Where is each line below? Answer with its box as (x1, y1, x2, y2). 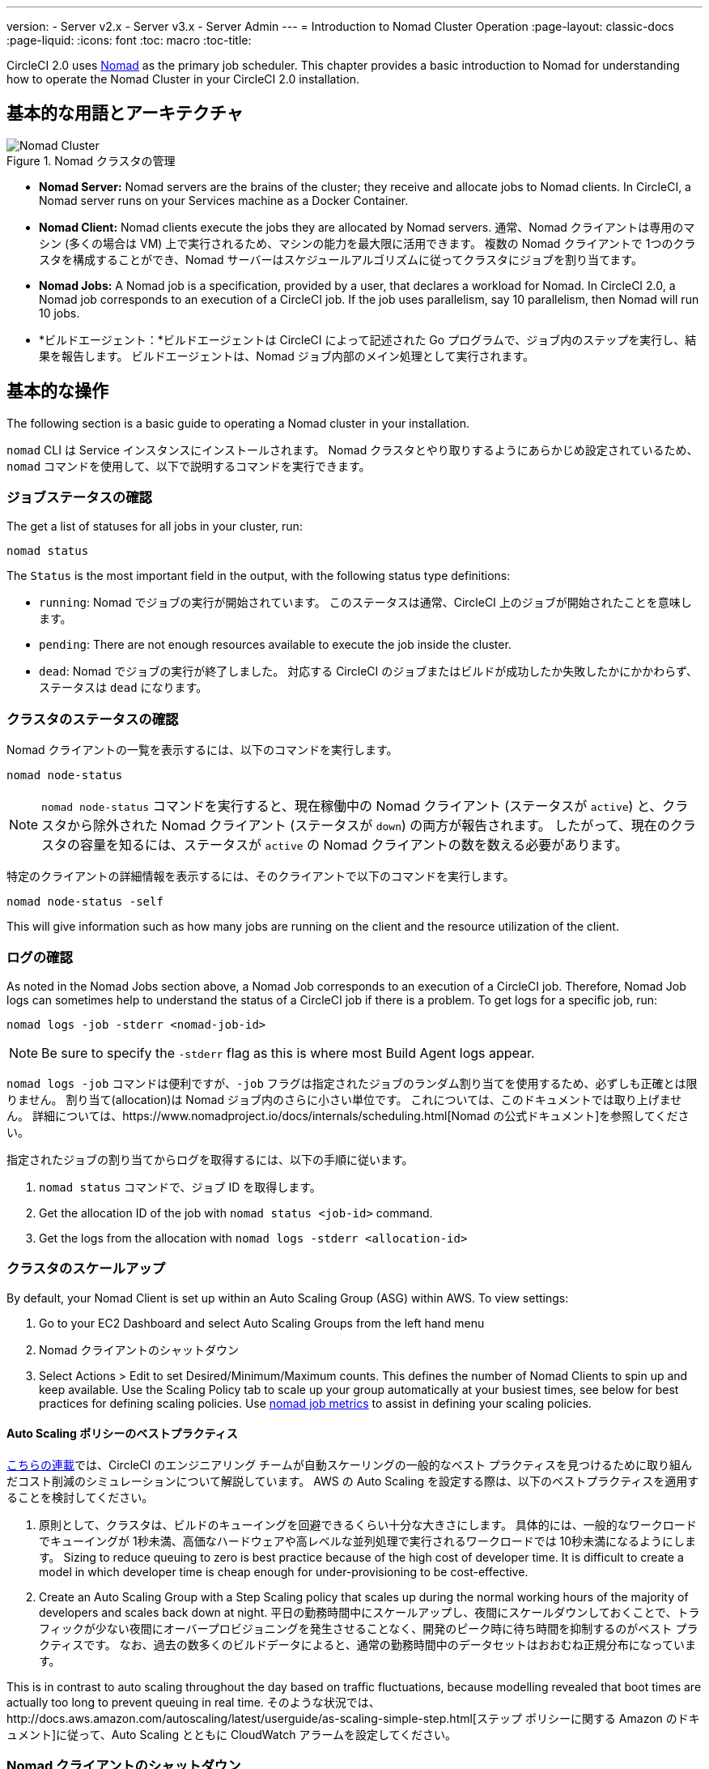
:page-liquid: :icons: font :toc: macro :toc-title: (6, 33, 252, 47)
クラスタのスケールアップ (6, 1260, 165, 1277)
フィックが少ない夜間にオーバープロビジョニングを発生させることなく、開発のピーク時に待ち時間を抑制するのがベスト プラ (39, 1621, 698, 1635)
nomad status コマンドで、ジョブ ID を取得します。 (39, 1179, 321, 1194)
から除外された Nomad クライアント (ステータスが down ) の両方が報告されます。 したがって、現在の (67, 817, 670, 834)
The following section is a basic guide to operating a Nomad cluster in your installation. (6, 416, 469, 430)
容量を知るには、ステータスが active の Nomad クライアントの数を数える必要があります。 (80, 837, 628, 854)
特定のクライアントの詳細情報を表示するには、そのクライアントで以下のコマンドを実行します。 (6, 869, 515, 884)
